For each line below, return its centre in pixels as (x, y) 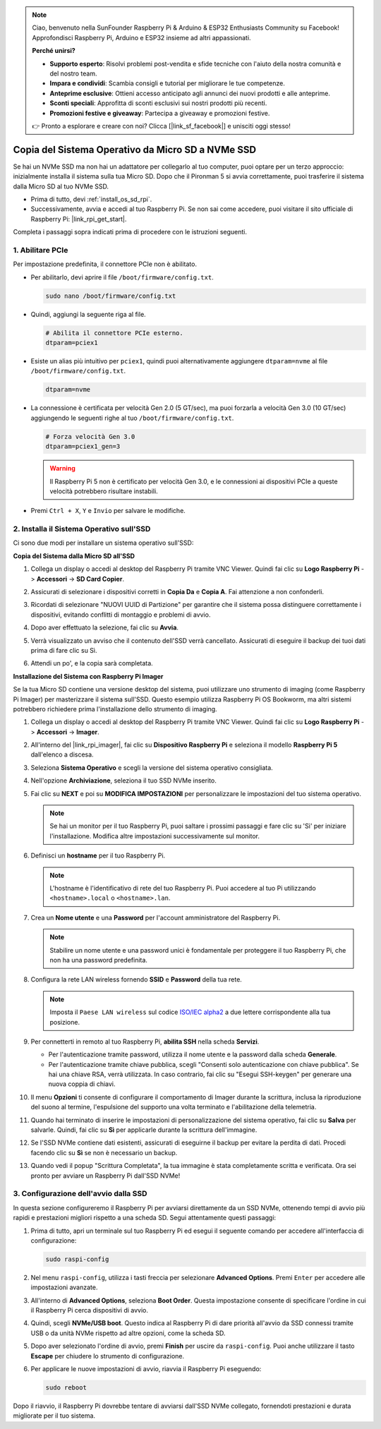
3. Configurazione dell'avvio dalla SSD (80, 1194)
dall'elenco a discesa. (62, 754)
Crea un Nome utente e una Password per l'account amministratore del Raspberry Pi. (156, 917)
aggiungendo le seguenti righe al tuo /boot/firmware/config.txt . (132, 418)
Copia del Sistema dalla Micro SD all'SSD (74, 556)
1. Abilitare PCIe (41, 250)
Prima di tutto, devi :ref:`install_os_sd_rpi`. (91, 199)
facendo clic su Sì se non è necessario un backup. (104, 1152)
